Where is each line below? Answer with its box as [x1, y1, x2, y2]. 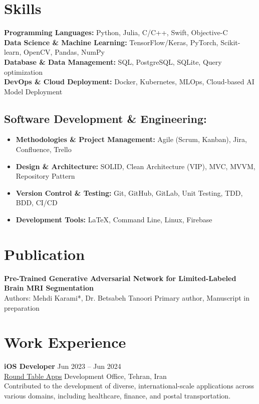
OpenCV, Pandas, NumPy [23, 47, 105, 57]
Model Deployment [4, 86, 63, 96]
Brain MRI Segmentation [4, 283, 94, 293]
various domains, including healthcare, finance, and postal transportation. [4, 390, 231, 401]
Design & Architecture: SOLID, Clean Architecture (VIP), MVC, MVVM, [16, 161, 255, 171]
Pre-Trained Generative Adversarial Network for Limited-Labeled [4, 273, 236, 283]
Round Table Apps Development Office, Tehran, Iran [4, 370, 167, 381]
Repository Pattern [16, 171, 75, 181]
